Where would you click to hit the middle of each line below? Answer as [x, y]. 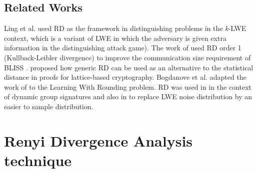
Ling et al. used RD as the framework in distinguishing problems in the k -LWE [125, 28]
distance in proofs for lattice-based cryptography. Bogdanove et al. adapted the [125, 77]
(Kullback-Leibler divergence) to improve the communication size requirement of [127, 57]
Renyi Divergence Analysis [98, 140]
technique [38, 160]
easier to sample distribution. [49, 106]
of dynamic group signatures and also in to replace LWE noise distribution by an [128, 96]
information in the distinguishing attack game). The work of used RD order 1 [123, 48]
